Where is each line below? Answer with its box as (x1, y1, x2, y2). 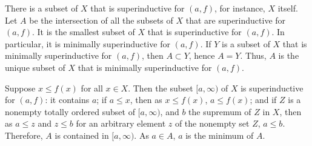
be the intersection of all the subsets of (29, 13, 173, 26)
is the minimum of (185, 128, 254, 141)
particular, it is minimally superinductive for (5, 37, 170, 50)
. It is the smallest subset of (32, 25, 135, 38)
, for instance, (214, 2, 265, 14)
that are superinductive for (185, 13, 286, 26)
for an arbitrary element (76, 117, 166, 130)
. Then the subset (128, 81, 193, 94)
